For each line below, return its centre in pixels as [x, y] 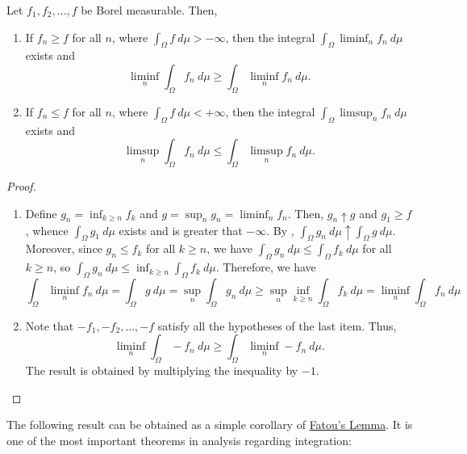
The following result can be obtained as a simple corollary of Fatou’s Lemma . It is [210, 425]
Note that [50, 325]
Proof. [21, 185]
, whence [47, 230]
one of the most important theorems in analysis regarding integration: [179, 440]
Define [41, 213]
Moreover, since [64, 248]
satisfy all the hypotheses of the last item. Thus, [277, 325]
